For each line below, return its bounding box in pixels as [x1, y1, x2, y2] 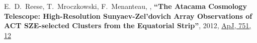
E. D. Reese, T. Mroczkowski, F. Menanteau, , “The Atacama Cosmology [4, 1, 247, 11]
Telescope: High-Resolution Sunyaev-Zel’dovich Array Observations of [4, 10, 252, 21]
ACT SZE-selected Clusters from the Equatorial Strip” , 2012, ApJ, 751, [4, 20, 251, 31]
